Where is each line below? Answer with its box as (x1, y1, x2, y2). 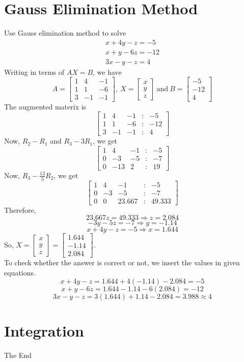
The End (4, 349, 32, 360)
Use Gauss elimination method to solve (4, 27, 126, 38)
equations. (4, 267, 36, 278)
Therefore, (4, 204, 36, 215)
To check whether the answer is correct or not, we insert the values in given (4, 257, 240, 268)
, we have (93, 66, 122, 77)
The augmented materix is (4, 101, 87, 112)
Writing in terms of (4, 66, 65, 77)
